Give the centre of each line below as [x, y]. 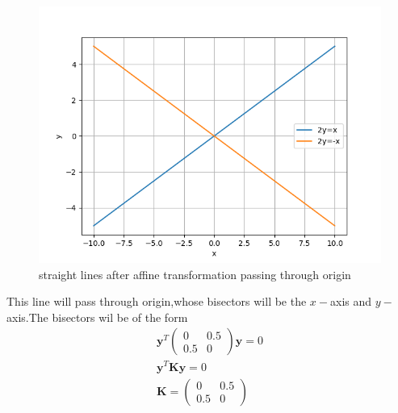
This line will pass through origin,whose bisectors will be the [157, 301]
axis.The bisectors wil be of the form [97, 317]
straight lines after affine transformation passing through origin [195, 274]
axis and [351, 301]
